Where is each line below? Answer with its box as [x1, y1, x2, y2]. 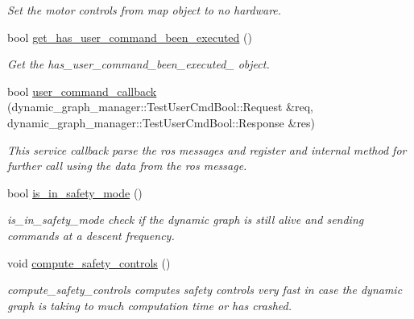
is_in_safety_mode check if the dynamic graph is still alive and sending [7, 211, 364, 228]
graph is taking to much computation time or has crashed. [7, 296, 292, 313]
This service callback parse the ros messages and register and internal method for [7, 141, 407, 158]
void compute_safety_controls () [7, 254, 171, 271]
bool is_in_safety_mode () [7, 184, 143, 201]
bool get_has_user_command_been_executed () [7, 28, 252, 45]
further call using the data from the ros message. [7, 157, 247, 174]
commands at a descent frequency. [7, 226, 175, 243]
